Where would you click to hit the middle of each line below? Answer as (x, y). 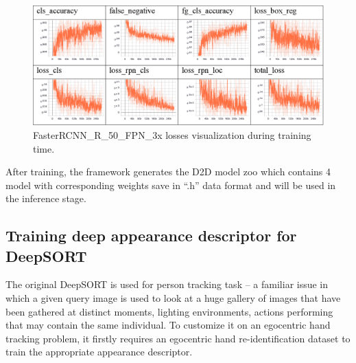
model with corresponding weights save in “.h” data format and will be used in (171, 185)
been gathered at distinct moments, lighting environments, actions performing (169, 311)
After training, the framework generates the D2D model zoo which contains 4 (168, 172)
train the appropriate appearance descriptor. (99, 352)
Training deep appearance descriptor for (151, 235)
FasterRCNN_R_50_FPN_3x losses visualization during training (172, 134)
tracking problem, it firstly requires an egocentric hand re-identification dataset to (178, 338)
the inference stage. (46, 198)
